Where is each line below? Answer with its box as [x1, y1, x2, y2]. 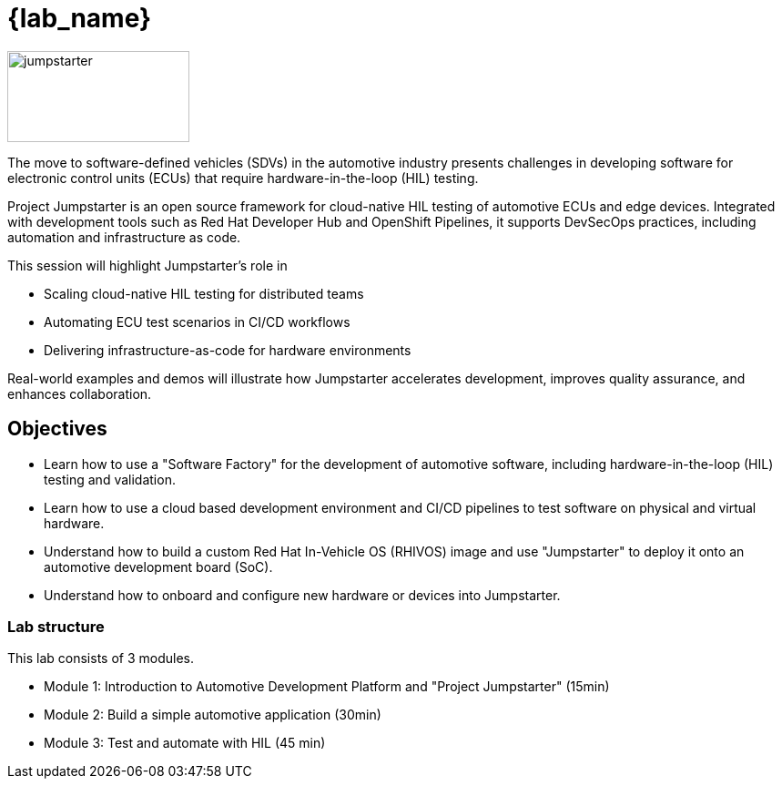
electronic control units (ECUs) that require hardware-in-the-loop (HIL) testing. [7, 169, 479, 186]
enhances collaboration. [7, 385, 152, 402]
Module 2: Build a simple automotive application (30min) [44, 707, 381, 723]
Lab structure [7, 617, 105, 636]
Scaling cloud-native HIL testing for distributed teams [44, 285, 364, 301]
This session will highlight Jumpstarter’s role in [7, 257, 288, 273]
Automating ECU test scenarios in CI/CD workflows [44, 313, 350, 330]
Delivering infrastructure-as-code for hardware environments [44, 342, 411, 358]
